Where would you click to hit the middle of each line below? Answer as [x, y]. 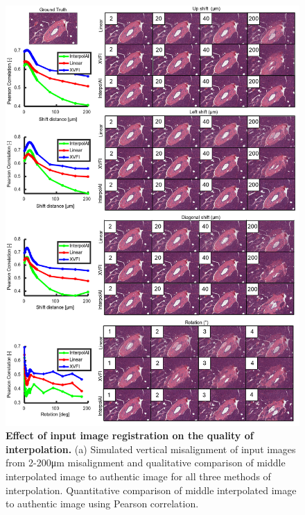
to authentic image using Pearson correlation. [102, 504]
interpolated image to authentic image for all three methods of [138, 476]
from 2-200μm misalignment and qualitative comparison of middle [146, 463]
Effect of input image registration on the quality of [130, 435]
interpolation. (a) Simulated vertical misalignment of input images [151, 449]
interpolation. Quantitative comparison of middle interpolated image [151, 490]
